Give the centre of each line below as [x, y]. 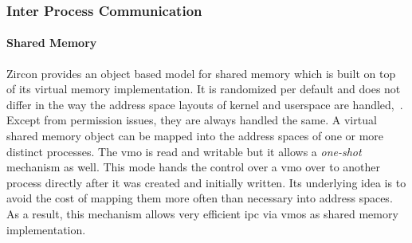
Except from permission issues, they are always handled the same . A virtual [192, 120]
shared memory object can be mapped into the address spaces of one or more [195, 136]
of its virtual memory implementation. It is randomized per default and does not [204, 89]
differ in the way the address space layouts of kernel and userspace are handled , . [205, 104]
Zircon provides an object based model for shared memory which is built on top [201, 73]
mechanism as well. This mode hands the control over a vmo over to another [194, 167]
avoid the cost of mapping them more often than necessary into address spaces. [200, 198]
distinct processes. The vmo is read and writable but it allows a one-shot [184, 151]
